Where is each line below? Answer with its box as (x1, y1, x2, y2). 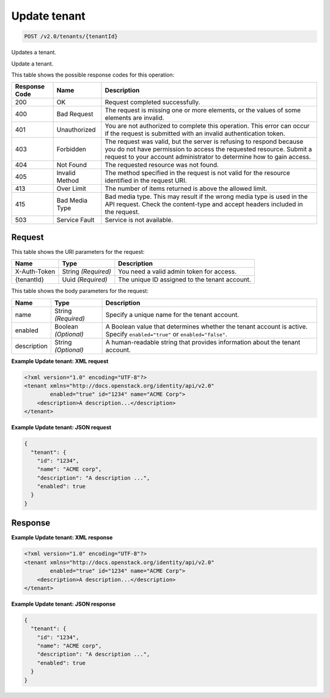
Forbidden (56, 145, 87, 154)
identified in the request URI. (105, 176, 188, 185)
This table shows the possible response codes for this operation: (11, 71, 175, 78)
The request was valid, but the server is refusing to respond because (105, 138, 304, 146)
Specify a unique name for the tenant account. (105, 310, 240, 319)
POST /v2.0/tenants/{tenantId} (24, 33, 119, 40)
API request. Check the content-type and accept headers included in (105, 200, 303, 209)
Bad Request (56, 110, 94, 119)
